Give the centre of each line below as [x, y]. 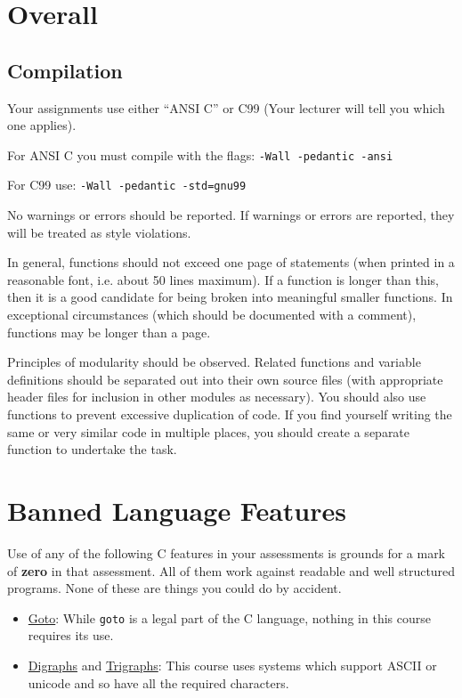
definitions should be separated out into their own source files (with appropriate [225, 379]
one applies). [42, 125]
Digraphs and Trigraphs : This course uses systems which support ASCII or [232, 665]
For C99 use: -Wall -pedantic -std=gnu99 [127, 185]
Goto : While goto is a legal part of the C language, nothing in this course [229, 617]
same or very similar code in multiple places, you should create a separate [209, 431]
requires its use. [71, 635]
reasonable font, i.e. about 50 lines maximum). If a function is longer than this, [223, 279]
